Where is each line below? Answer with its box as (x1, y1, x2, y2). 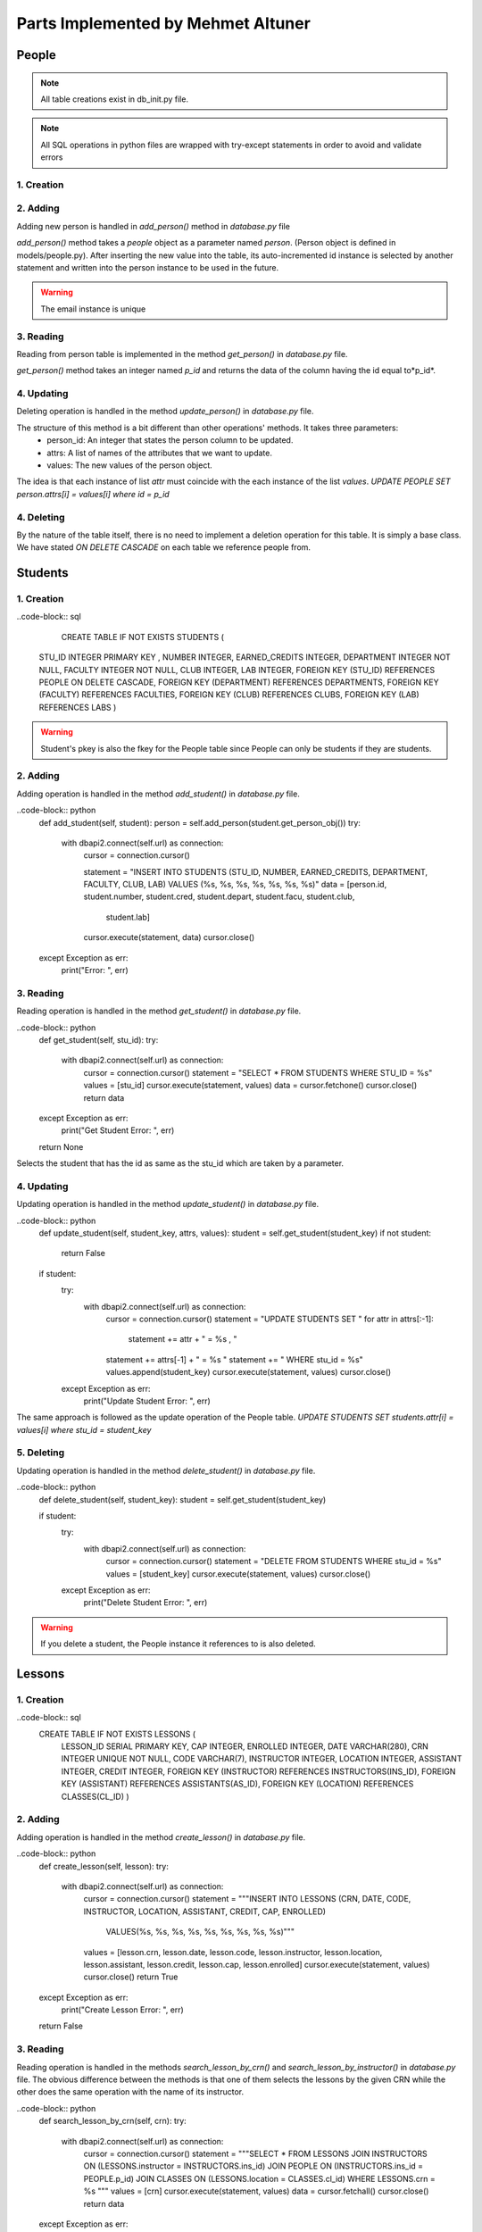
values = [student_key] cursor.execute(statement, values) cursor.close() (105, 1568, 371, 1579)
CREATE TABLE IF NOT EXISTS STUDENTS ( (61, 631, 225, 642)
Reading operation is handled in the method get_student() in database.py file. (16, 1005, 302, 1017)
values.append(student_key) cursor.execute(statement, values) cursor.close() (105, 1367, 392, 1378)
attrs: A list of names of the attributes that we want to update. (46, 447, 272, 458)
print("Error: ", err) (61, 965, 129, 976)
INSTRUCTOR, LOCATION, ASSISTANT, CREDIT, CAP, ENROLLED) (83, 1906, 326, 1917)
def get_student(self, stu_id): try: (38, 1034, 159, 1045)
